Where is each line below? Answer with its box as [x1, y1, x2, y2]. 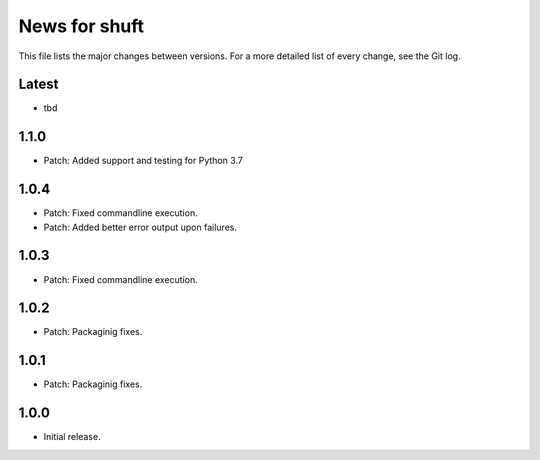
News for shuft [18, 15, 145, 37]
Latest [18, 76, 59, 93]
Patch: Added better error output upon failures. [43, 221, 237, 233]
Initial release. [43, 431, 101, 443]
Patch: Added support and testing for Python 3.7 [43, 155, 244, 167]
